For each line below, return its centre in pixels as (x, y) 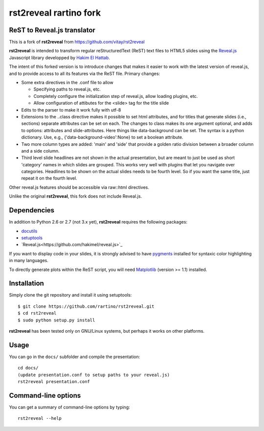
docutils (29, 231)
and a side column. (40, 151)
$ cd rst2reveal (37, 313)
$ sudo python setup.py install (56, 320)
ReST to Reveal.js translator (52, 30)
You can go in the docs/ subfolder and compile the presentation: (75, 357)
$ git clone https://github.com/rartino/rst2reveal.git (86, 306)
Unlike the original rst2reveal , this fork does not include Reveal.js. (76, 196)
